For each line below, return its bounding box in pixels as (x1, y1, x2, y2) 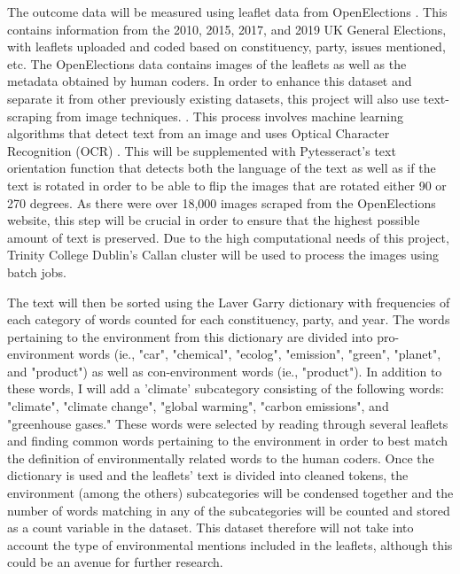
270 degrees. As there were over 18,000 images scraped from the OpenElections (7, 193, 436, 212)
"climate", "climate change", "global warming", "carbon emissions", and (7, 397, 389, 415)
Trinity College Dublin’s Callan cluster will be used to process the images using (7, 245, 439, 264)
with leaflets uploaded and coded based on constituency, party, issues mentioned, (7, 37, 446, 56)
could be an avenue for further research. (7, 553, 223, 571)
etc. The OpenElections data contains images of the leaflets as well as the (7, 54, 407, 73)
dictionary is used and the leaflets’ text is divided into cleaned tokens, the (7, 466, 409, 485)
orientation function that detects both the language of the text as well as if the (7, 159, 436, 177)
